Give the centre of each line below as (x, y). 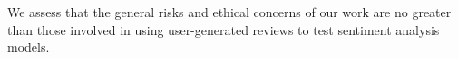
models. (29, 47)
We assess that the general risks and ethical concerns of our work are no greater (229, 12)
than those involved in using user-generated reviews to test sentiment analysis (224, 29)
